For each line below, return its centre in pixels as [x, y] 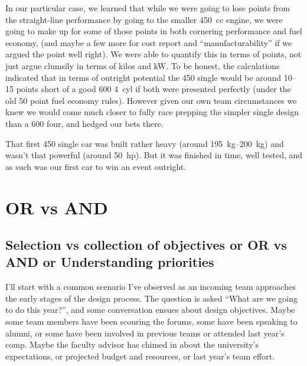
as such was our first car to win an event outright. [96, 166]
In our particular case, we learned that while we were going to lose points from [148, 8]
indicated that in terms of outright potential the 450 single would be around [143, 77]
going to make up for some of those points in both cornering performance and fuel [154, 31]
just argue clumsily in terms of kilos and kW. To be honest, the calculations [143, 65]
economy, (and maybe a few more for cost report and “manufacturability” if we [149, 42]
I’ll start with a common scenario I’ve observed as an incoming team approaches [151, 287]
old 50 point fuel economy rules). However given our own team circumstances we [151, 100]
